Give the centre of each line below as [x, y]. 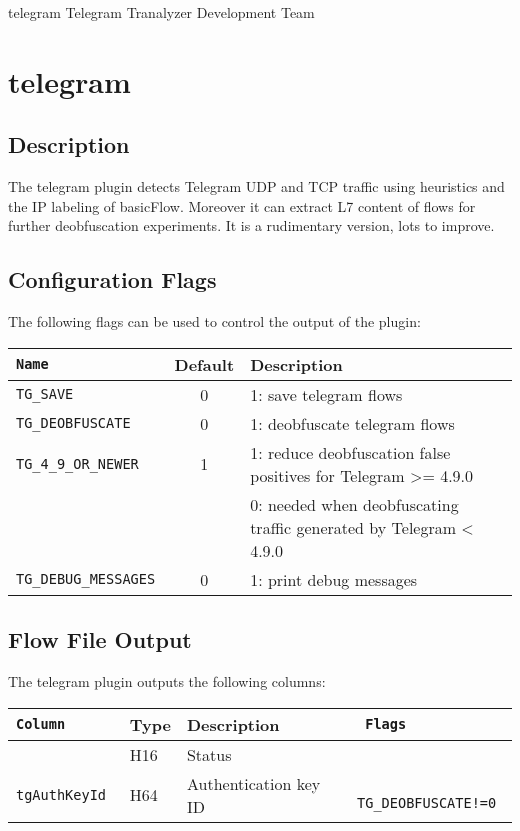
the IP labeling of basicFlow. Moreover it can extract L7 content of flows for [242, 205]
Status [209, 754]
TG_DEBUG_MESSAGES [86, 579]
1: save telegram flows [326, 394]
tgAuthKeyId [61, 794]
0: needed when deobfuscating [354, 504]
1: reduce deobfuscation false [350, 452]
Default [204, 364]
